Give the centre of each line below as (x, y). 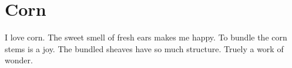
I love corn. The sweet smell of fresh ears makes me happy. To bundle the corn (146, 37)
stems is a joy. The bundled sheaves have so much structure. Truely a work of (144, 48)
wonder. (19, 60)
